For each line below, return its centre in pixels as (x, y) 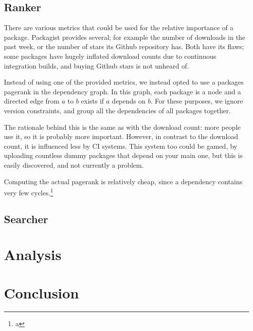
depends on (129, 101)
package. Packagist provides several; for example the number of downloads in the (125, 37)
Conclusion (42, 292)
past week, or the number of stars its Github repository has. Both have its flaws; (124, 46)
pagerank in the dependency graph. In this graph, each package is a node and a (123, 91)
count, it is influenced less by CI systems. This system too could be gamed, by (121, 146)
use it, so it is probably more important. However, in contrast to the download (121, 136)
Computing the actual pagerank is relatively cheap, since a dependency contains (123, 181)
